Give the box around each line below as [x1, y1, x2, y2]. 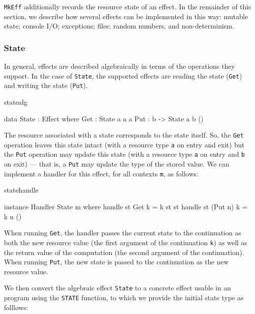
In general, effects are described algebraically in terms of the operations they [4, 61, 235, 71]
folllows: [4, 302, 29, 312]
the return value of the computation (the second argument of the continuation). [4, 247, 244, 257]
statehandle [4, 185, 39, 195]
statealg [4, 96, 28, 107]
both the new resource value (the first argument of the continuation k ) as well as [4, 237, 248, 247]
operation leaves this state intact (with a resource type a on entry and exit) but [4, 139, 245, 149]
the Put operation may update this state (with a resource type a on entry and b [4, 149, 245, 159]
